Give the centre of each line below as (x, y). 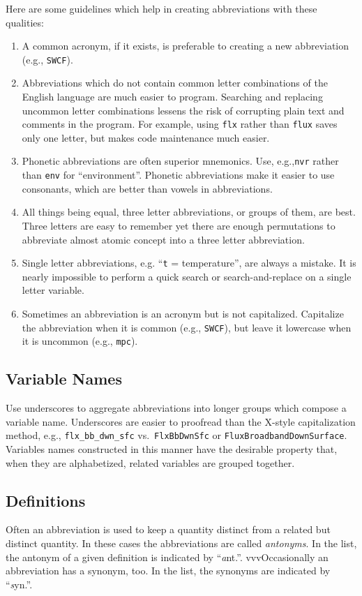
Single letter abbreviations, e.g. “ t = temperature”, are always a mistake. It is (189, 263)
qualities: (25, 22)
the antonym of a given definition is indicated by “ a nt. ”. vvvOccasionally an (167, 557)
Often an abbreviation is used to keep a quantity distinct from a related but (168, 529)
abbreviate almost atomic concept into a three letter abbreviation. (163, 239)
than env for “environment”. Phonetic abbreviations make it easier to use (178, 175)
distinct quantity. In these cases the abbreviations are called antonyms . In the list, (181, 543)
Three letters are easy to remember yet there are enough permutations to (179, 225)
